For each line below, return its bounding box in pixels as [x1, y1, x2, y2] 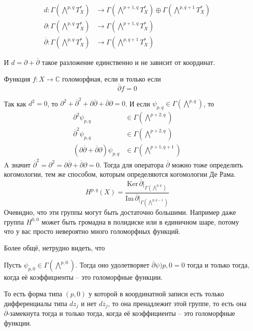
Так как [4, 98, 26, 108]
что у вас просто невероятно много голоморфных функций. [4, 226, 181, 236]
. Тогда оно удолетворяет [75, 260, 150, 270]
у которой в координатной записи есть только [89, 289, 224, 299]
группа [4, 216, 24, 227]
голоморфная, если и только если [62, 73, 161, 83]
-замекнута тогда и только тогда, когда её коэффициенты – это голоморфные [7, 308, 235, 318]
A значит [4, 159, 31, 169]
